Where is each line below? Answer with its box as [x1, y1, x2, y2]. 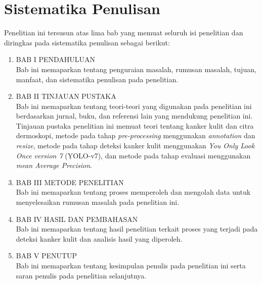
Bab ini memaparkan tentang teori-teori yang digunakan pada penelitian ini [16, 100, 252, 111]
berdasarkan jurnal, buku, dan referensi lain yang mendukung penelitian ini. [16, 110, 253, 121]
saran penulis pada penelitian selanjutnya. [16, 270, 147, 280]
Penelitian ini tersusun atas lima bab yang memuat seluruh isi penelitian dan [4, 27, 243, 38]
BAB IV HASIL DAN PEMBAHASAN [16, 213, 138, 224]
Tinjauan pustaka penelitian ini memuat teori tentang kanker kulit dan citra [16, 120, 254, 131]
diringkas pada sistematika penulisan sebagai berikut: [4, 37, 170, 47]
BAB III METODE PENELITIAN [16, 177, 124, 187]
